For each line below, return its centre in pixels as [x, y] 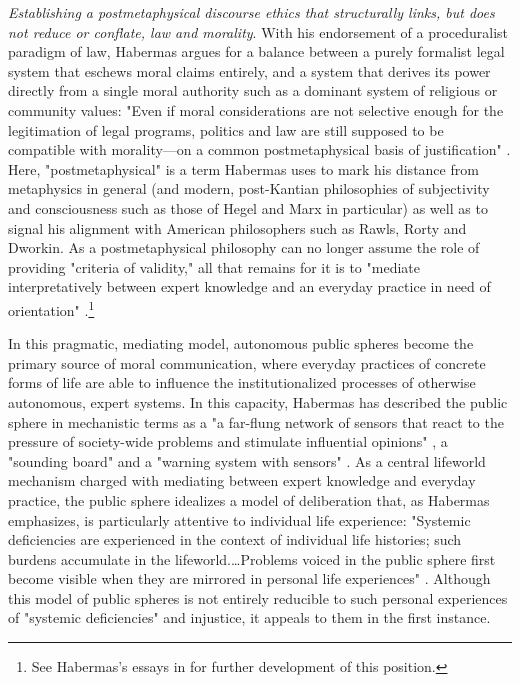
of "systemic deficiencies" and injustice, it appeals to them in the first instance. [249, 617]
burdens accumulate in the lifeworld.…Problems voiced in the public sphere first [252, 558]
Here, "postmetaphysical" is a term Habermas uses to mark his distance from [243, 168]
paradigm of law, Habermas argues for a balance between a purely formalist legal [256, 51]
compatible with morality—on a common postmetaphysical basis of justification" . [259, 149]
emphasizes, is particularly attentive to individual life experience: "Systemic [239, 519]
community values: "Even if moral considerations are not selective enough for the [256, 109]
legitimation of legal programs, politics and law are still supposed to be [226, 129]
